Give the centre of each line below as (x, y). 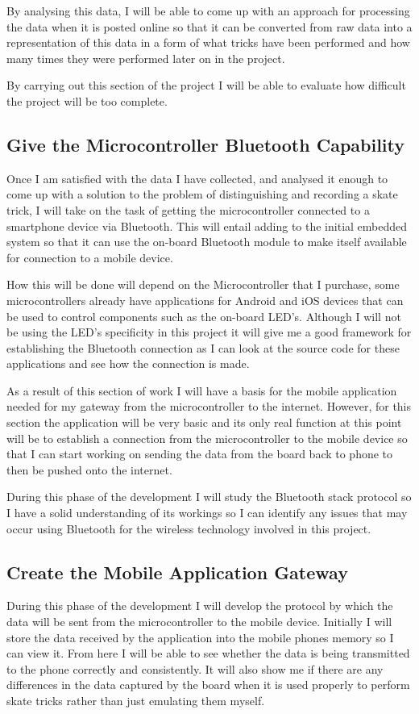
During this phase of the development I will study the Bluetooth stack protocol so (209, 497)
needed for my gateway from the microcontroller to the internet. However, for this (209, 406)
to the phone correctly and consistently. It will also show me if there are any (195, 668)
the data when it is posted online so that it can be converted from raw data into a (209, 26)
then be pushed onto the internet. (89, 469)
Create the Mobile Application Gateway (177, 572)
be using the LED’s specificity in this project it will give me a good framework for (209, 332)
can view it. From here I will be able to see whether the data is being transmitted (208, 653)
